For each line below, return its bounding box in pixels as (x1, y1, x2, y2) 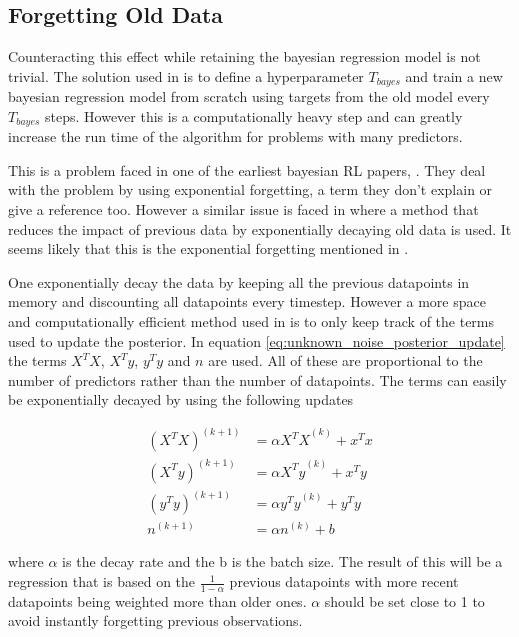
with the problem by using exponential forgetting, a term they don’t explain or (8, 179, 493, 200)
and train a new (405, 65, 503, 86)
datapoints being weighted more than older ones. (8, 590, 307, 611)
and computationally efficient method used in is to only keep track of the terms (8, 311, 495, 332)
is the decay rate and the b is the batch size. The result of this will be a (62, 551, 503, 572)
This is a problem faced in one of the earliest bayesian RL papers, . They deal (8, 159, 486, 180)
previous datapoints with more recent (229, 571, 459, 592)
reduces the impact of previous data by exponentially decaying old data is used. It (8, 218, 512, 239)
